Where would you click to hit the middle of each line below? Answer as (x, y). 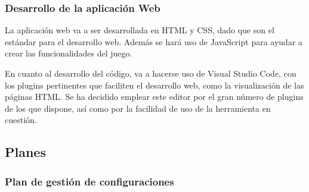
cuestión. (21, 120)
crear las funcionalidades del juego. (69, 53)
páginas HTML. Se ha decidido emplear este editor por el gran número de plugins (154, 97)
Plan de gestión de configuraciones (89, 181)
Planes (25, 152)
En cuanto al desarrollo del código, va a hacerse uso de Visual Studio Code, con (151, 73)
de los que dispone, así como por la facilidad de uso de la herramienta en (138, 108)
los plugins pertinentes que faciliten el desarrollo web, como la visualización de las (154, 85)
